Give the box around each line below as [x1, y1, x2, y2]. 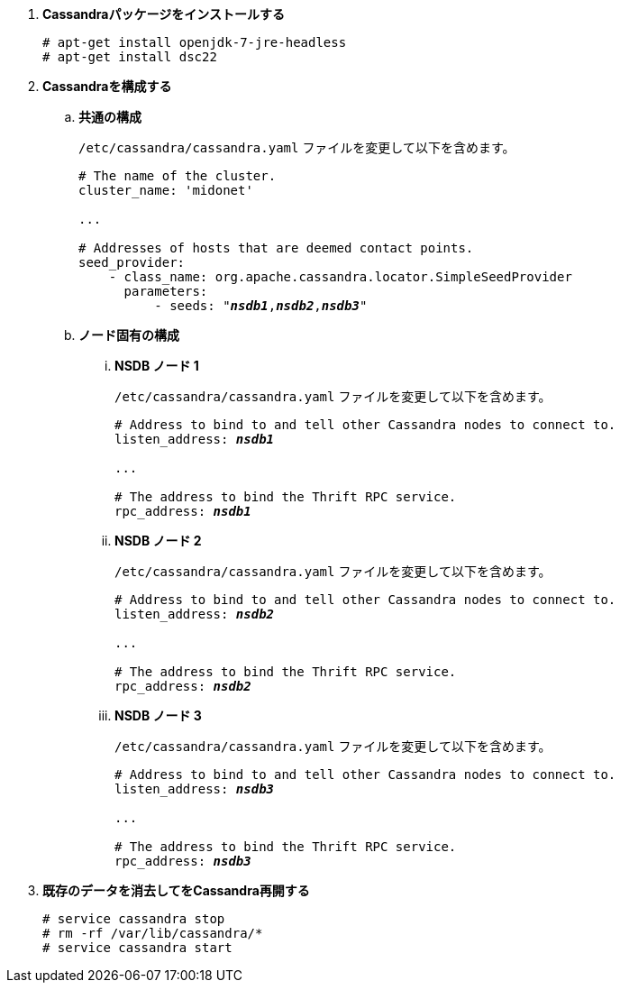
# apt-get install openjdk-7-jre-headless [42, 35, 347, 50]
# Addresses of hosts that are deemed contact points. [78, 241, 474, 255]
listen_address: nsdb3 [114, 782, 275, 796]
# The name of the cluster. [78, 169, 277, 183]
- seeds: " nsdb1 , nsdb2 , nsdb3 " [154, 298, 368, 313]
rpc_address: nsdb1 [114, 504, 251, 518]
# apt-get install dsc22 [42, 50, 217, 64]
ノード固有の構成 [78, 327, 179, 343]
